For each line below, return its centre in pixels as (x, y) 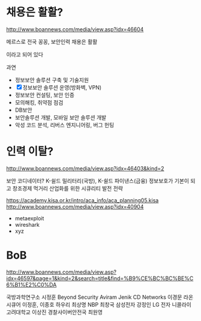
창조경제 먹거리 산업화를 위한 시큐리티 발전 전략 (67, 188)
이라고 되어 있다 (25, 54)
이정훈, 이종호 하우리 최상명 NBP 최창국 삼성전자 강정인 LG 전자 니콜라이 (107, 304)
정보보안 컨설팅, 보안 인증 (45, 95)
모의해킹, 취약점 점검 (39, 102)
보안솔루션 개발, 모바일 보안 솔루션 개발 (61, 117)
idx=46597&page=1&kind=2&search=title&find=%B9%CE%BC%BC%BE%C (100, 278)
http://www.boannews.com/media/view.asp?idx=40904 (75, 206)
